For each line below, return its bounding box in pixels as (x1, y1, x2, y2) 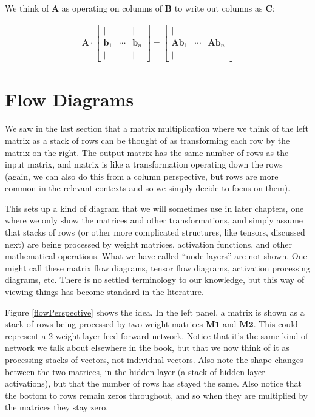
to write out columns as (174, 2, 263, 14)
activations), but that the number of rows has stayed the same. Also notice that (5, 377, 302, 390)
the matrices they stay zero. (5, 401, 109, 413)
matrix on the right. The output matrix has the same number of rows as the (5, 146, 289, 158)
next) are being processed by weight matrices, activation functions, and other (5, 237, 292, 250)
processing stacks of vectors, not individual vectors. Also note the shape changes (5, 353, 303, 365)
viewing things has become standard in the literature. (5, 285, 204, 298)
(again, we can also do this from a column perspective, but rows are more (5, 169, 279, 182)
